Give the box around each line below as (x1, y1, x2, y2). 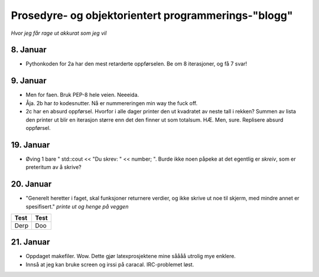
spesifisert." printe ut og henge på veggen (25, 203, 129, 210)
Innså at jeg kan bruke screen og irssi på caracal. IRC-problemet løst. (25, 260, 194, 268)
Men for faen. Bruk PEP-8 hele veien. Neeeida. (25, 92, 139, 99)
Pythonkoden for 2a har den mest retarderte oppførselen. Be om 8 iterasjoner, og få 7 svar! (25, 60, 248, 67)
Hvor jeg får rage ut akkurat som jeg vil (11, 30, 107, 37)
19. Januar (11, 139, 50, 150)
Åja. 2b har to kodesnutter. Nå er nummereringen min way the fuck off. (25, 99, 198, 106)
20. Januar (11, 179, 52, 189)
